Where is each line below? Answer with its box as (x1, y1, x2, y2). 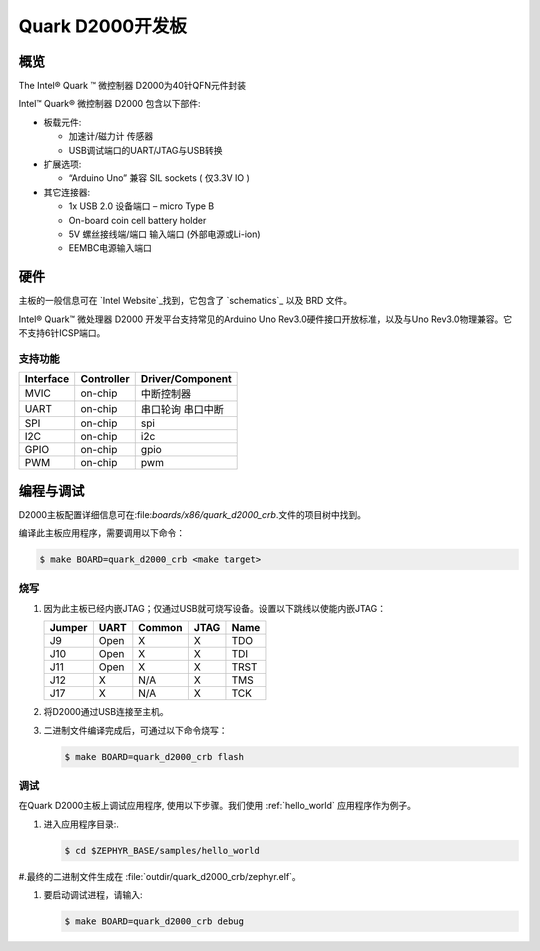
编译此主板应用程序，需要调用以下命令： (18, 527, 185, 539)
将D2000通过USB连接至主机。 (43, 706, 169, 718)
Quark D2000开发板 (18, 15, 187, 37)
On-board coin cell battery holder (68, 214, 207, 226)
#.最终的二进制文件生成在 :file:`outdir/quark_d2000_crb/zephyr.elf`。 (18, 870, 302, 882)
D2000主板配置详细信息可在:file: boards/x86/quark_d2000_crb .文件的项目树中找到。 (18, 508, 367, 520)
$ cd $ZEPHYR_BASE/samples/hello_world (64, 845, 260, 856)
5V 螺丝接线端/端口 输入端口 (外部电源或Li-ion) (68, 228, 261, 240)
